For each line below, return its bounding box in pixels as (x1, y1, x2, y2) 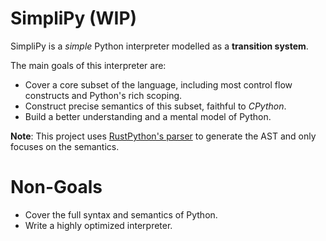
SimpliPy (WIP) (10, 7, 138, 30)
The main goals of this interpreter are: (10, 59, 167, 71)
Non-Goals (10, 176, 103, 199)
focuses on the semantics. (10, 140, 120, 152)
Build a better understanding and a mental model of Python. (24, 110, 272, 122)
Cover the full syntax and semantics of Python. (24, 208, 218, 221)
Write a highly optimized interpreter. (24, 219, 173, 231)
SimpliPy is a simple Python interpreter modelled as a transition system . (10, 40, 309, 52)
